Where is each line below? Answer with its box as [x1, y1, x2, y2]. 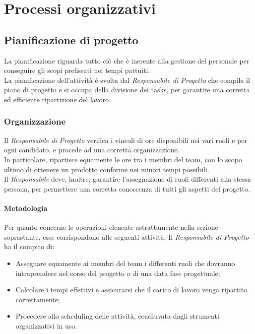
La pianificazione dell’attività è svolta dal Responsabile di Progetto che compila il [4, 74, 250, 85]
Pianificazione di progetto [4, 32, 138, 47]
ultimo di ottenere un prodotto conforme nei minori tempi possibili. [4, 164, 209, 174]
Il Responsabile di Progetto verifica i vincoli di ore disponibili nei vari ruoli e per [4, 134, 248, 145]
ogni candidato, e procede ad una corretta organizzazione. [4, 144, 180, 155]
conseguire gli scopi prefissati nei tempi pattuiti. [4, 65, 150, 75]
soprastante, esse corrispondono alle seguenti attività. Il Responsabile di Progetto [4, 231, 249, 242]
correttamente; [15, 294, 60, 304]
